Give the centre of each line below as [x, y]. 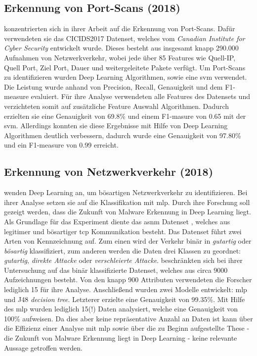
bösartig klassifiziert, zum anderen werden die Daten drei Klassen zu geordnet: [123, 250]
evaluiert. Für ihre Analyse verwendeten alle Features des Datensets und [140, 96]
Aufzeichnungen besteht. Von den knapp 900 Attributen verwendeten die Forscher [128, 280]
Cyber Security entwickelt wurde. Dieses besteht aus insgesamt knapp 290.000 [121, 48]
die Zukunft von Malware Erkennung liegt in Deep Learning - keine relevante [121, 338]
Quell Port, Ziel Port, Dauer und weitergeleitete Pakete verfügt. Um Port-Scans [125, 67]
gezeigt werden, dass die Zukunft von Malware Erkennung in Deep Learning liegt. [128, 212]
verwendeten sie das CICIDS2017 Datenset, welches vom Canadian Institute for [125, 38]
